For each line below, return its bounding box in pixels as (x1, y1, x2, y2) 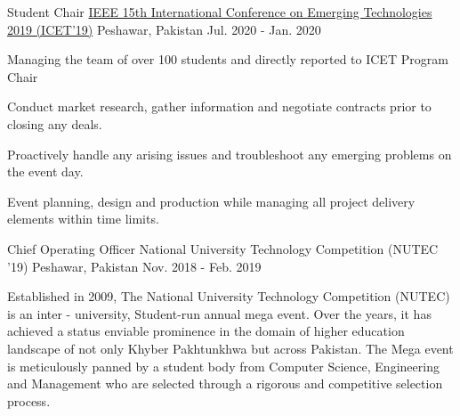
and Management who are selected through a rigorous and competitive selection (7, 374, 443, 393)
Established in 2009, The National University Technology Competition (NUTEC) (7, 287, 450, 306)
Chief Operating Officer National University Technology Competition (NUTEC (7, 239, 439, 257)
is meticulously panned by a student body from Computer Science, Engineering (7, 356, 440, 375)
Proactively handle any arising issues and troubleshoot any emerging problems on (7, 144, 452, 163)
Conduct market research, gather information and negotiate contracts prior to (7, 97, 432, 116)
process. (7, 391, 51, 410)
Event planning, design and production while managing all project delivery (7, 192, 416, 210)
